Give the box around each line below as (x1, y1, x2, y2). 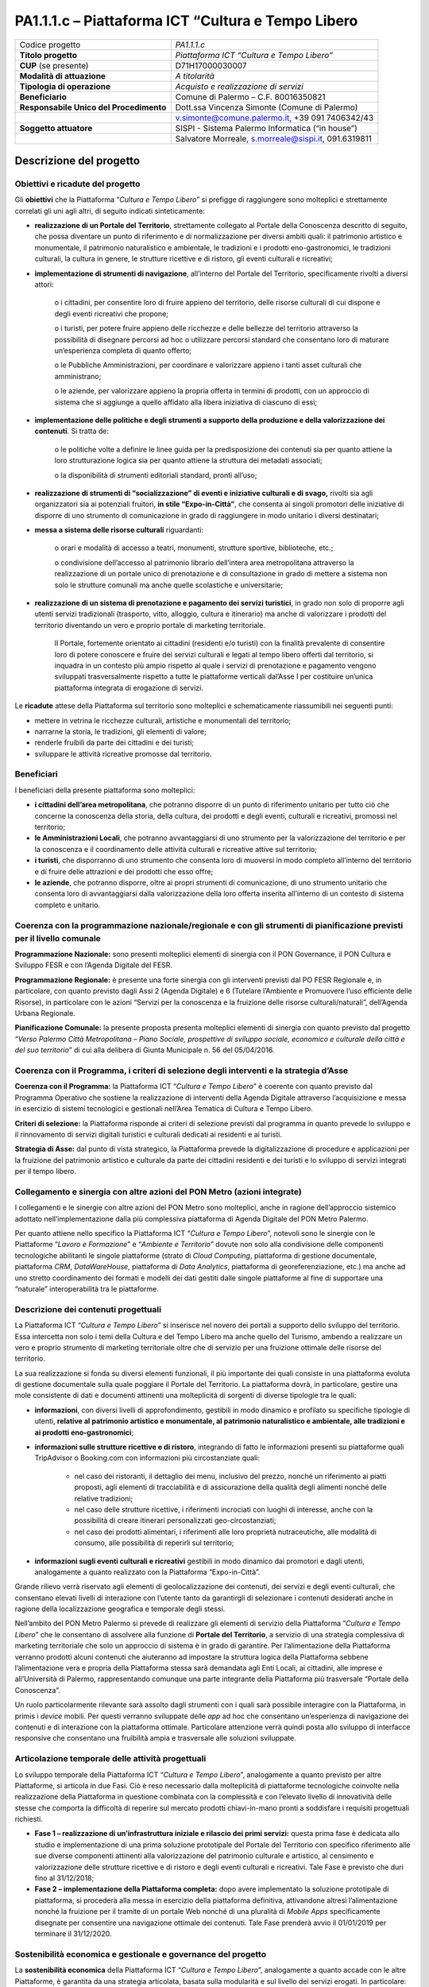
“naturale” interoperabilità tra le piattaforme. (14, 1284, 159, 1293)
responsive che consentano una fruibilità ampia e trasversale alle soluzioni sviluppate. (14, 1733, 297, 1743)
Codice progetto (19, 39, 81, 50)
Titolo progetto (19, 49, 78, 60)
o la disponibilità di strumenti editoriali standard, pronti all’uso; (54, 470, 257, 480)
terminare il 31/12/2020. (34, 1929, 112, 1939)
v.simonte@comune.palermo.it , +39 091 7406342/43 (175, 112, 374, 123)
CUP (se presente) (19, 60, 89, 71)
